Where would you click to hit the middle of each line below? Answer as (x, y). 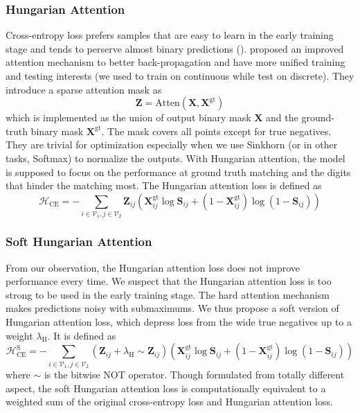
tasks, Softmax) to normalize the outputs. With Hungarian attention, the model (175, 158)
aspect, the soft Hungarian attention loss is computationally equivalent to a (166, 388)
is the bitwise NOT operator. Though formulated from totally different (194, 374)
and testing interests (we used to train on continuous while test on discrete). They (180, 76)
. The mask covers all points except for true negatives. (216, 131)
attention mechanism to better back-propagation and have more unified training (175, 62)
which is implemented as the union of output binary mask (128, 117)
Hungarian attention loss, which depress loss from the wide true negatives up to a (179, 322)
